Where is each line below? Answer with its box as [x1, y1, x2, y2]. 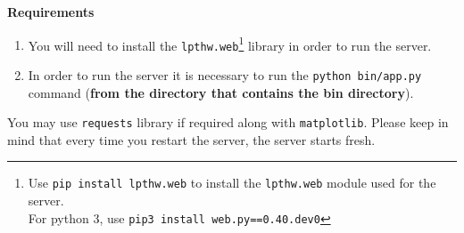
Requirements [7, 3, 95, 20]
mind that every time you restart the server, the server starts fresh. [7, 130, 376, 149]
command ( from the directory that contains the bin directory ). [28, 83, 414, 101]
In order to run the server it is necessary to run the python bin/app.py [28, 65, 422, 84]
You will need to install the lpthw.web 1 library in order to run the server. [28, 33, 432, 54]
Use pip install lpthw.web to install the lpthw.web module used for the [28, 173, 436, 192]
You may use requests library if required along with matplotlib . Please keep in [7, 113, 449, 132]
